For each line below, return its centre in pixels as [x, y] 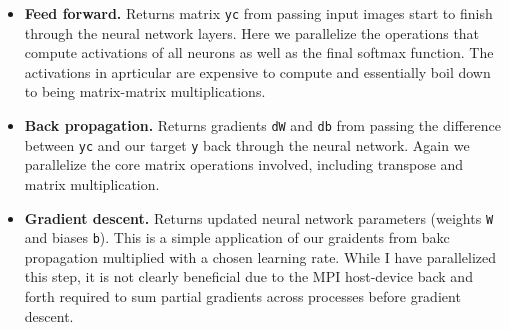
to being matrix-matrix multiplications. [145, 91]
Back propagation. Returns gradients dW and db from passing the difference [262, 125]
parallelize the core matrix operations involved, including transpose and [244, 164]
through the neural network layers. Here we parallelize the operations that [252, 32]
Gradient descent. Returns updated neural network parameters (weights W [259, 217]
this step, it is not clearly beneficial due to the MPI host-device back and [248, 276]
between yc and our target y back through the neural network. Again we [247, 144]
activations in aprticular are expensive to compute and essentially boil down [257, 71]
